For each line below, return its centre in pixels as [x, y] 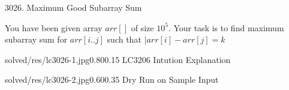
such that [124, 39]
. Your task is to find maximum [226, 27]
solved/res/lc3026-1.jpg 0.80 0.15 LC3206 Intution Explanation [118, 59]
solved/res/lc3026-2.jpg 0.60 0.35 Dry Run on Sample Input [112, 79]
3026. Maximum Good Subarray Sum [73, 7]
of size [142, 27]
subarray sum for [36, 39]
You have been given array [54, 27]
